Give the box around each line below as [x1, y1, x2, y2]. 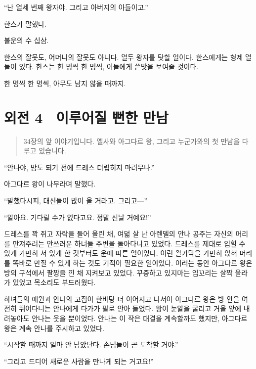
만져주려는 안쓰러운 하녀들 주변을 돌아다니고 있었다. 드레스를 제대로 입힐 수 [12, 238, 246, 248]
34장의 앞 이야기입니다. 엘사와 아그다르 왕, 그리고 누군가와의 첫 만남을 [23, 136, 240, 146]
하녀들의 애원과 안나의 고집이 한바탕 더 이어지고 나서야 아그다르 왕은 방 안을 [4, 293, 240, 304]
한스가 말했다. [4, 18, 46, 29]
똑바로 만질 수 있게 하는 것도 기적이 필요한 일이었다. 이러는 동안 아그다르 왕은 [12, 258, 253, 268]
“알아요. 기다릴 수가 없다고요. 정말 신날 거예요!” [4, 212, 151, 222]
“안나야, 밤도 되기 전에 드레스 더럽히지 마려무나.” [4, 162, 155, 172]
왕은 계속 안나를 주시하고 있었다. [4, 323, 104, 333]
